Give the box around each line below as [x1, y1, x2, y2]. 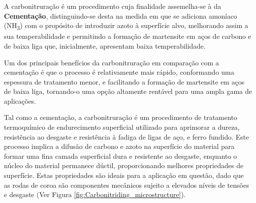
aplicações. [4, 95, 36, 106]
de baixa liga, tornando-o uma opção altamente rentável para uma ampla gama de [4, 86, 252, 96]
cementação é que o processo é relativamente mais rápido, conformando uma [4, 67, 234, 77]
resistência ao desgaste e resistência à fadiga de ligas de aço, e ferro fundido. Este [4, 131, 249, 142]
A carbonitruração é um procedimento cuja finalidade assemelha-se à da [4, 1, 221, 11]
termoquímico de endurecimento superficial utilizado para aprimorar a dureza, [4, 122, 240, 132]
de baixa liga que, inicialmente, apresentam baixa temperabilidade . [4, 40, 206, 51]
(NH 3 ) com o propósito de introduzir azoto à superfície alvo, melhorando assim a [4, 20, 248, 31]
